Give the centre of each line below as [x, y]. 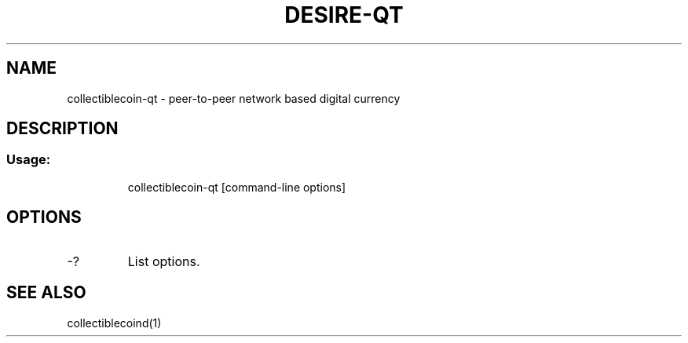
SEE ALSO [46, 293]
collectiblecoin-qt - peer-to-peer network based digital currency [234, 98]
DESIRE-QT [344, 15]
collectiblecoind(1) [114, 323]
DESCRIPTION [62, 129]
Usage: [29, 160]
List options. [164, 261]
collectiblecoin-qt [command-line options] [237, 187]
